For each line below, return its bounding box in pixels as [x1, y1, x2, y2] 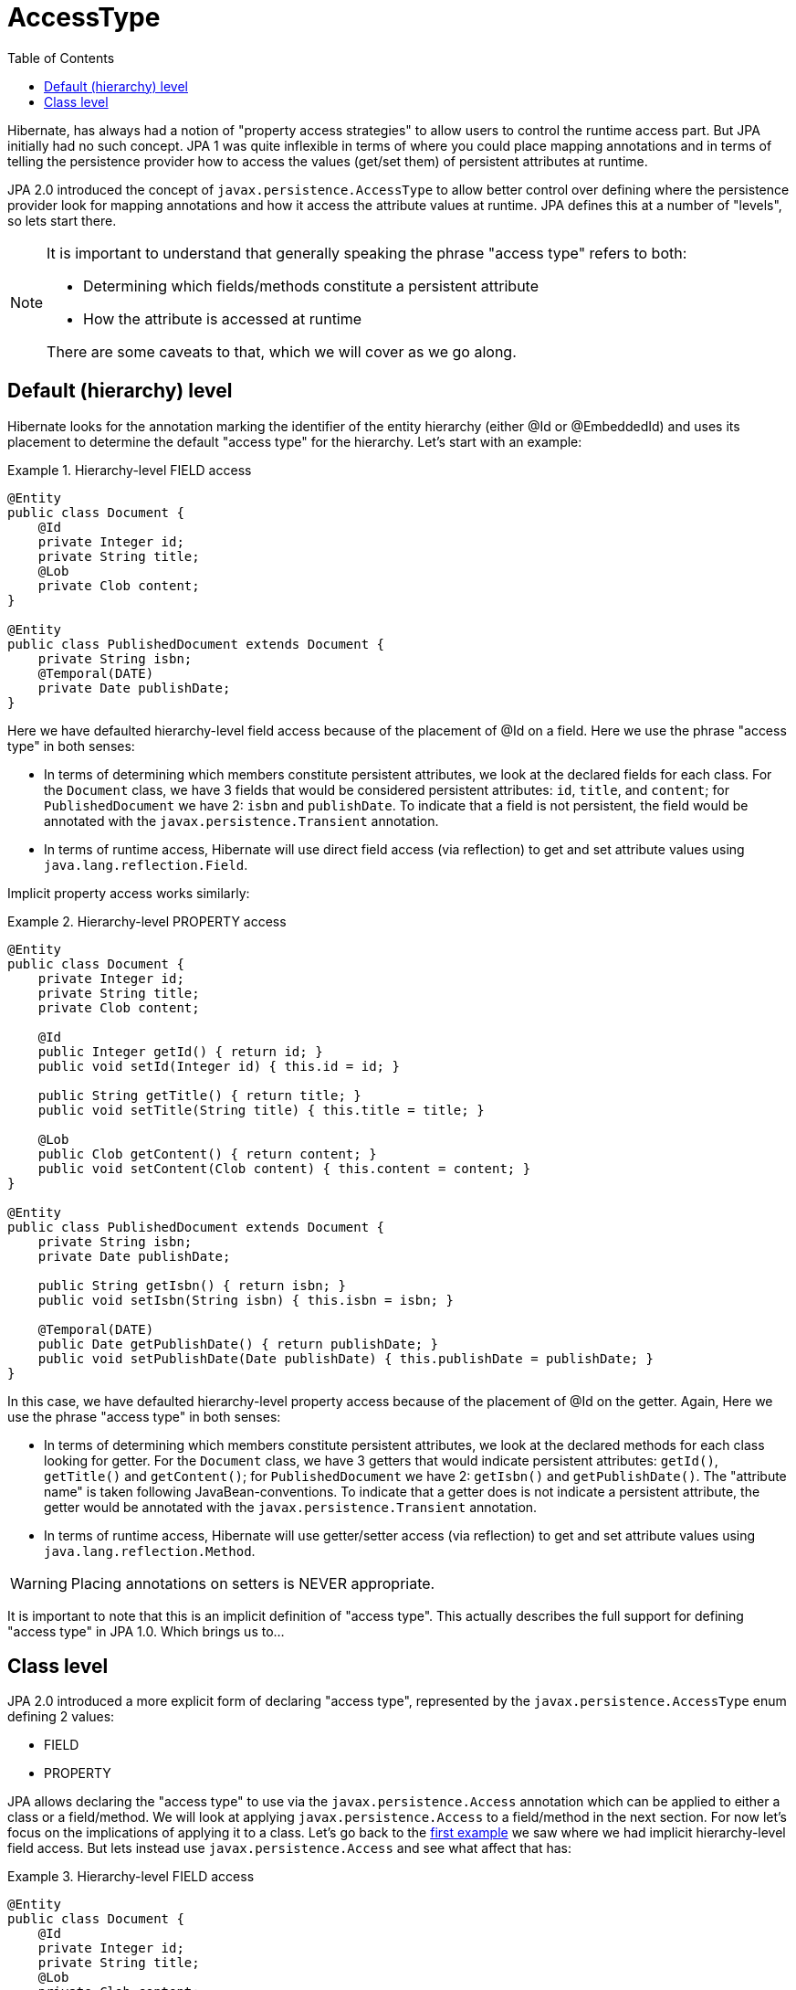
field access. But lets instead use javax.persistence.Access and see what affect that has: [7, 1840, 572, 1857]
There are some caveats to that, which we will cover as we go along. [47, 342, 517, 361]
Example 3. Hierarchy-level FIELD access [7, 1868, 255, 1885]
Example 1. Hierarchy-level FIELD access [7, 461, 252, 478]
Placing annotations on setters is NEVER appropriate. [70, 1573, 435, 1593]
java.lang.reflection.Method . [44, 1542, 256, 1559]
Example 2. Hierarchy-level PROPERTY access [7, 913, 287, 929]
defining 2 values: [7, 1709, 115, 1725]
